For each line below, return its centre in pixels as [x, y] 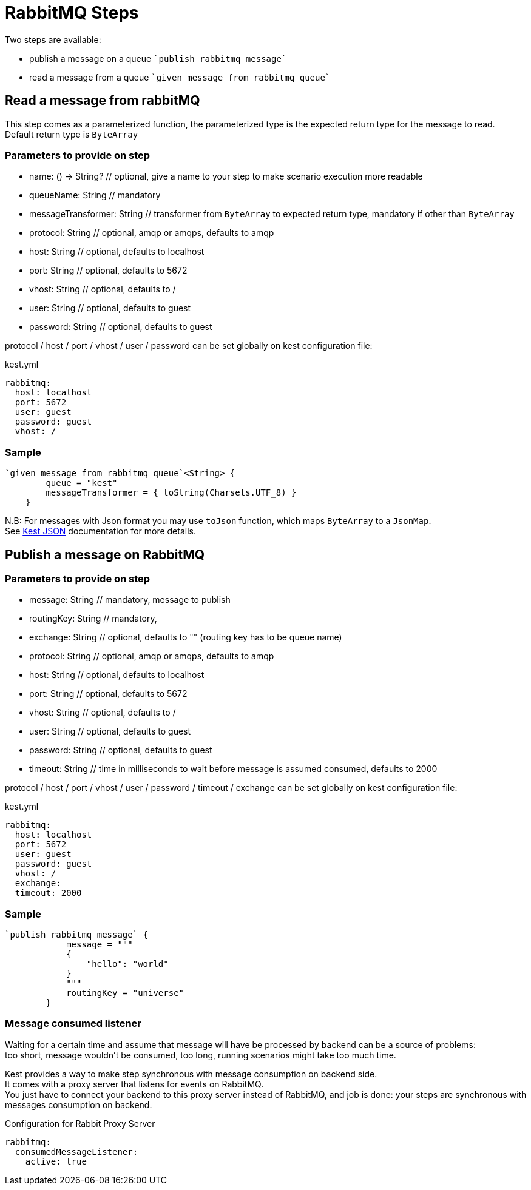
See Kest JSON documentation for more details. [100, 531]
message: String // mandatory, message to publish [130, 600]
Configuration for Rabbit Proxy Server [80, 1123]
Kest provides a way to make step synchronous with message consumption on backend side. [191, 1074]
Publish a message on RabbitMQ [105, 554]
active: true [56, 1161]
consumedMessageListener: [76, 1151]
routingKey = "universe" [125, 993]
